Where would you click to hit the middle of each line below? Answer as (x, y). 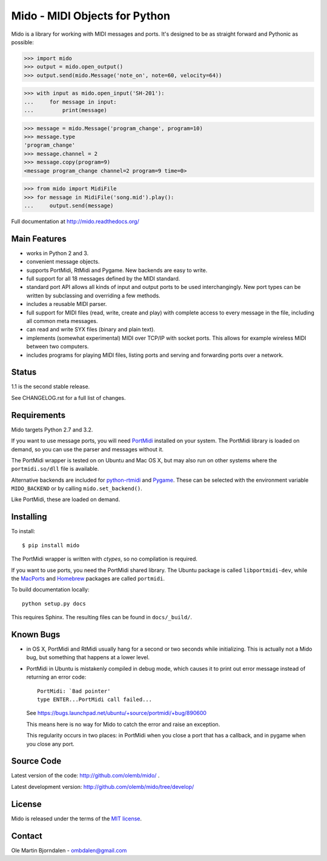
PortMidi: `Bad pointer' (74, 691)
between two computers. (58, 347)
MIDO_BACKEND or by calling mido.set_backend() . (77, 488)
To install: (23, 531)
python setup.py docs (54, 603)
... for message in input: (71, 102)
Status (24, 372)
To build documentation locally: (50, 590)
